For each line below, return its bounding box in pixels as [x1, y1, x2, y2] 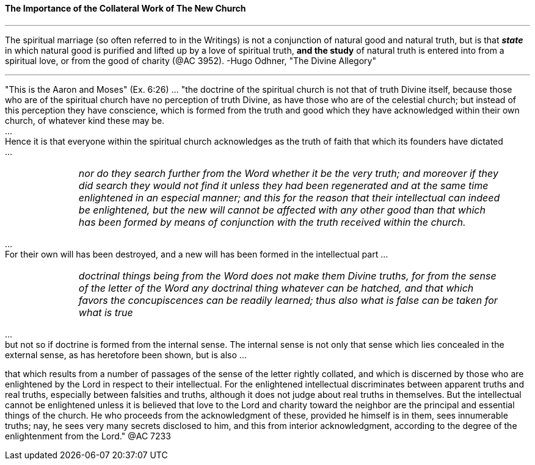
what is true [78, 306, 133, 319]
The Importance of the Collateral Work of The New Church [5, 3, 246, 13]
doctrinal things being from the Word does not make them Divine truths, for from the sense [78, 269, 497, 282]
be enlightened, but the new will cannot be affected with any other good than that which [78, 203, 486, 216]
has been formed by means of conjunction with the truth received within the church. [78, 215, 466, 228]
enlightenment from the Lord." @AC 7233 [5, 430, 171, 441]
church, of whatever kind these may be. [5, 115, 165, 126]
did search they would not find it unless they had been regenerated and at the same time [78, 179, 489, 192]
